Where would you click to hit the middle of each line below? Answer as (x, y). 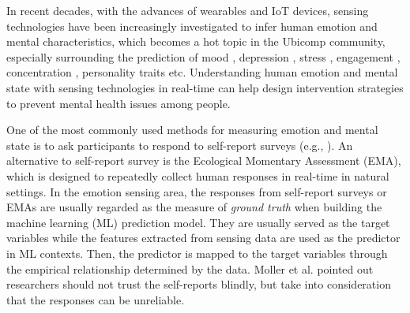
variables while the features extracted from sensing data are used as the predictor (203, 238)
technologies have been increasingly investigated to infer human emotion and (192, 26)
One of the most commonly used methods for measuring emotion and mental (192, 130)
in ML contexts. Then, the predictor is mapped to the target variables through (197, 253)
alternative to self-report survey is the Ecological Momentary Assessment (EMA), (204, 160)
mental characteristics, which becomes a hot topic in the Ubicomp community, (196, 41)
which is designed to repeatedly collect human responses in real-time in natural (198, 175)
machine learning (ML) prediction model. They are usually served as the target (198, 222)
